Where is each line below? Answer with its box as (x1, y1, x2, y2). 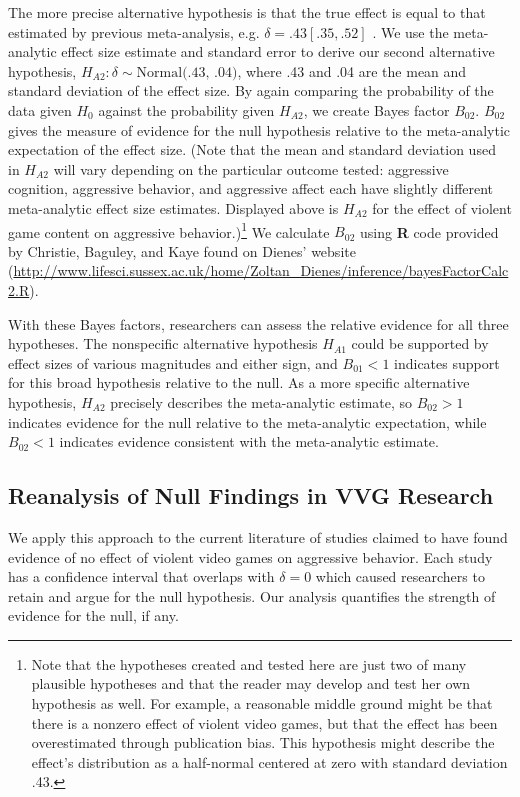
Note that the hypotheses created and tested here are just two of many (31, 653, 467, 674)
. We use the (372, 21, 449, 42)
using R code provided (359, 221, 499, 242)
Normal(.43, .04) (136, 65, 238, 80)
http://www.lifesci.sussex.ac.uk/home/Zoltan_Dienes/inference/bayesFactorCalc (13, 260, 509, 281)
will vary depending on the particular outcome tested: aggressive (53, 158, 449, 179)
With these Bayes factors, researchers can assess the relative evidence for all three (8, 313, 509, 334)
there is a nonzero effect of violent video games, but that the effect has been (31, 712, 498, 733)
